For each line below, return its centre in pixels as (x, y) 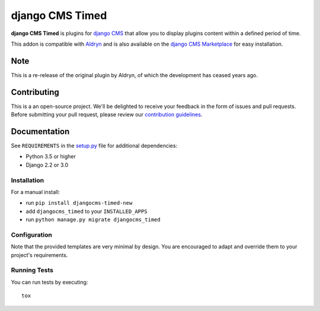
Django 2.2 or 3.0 (47, 165)
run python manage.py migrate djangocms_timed (93, 220)
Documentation (40, 131)
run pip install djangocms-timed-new (79, 203)
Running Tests (32, 270)
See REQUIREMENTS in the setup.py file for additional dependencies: (94, 146)
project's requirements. (39, 255)
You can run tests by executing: (49, 282)
